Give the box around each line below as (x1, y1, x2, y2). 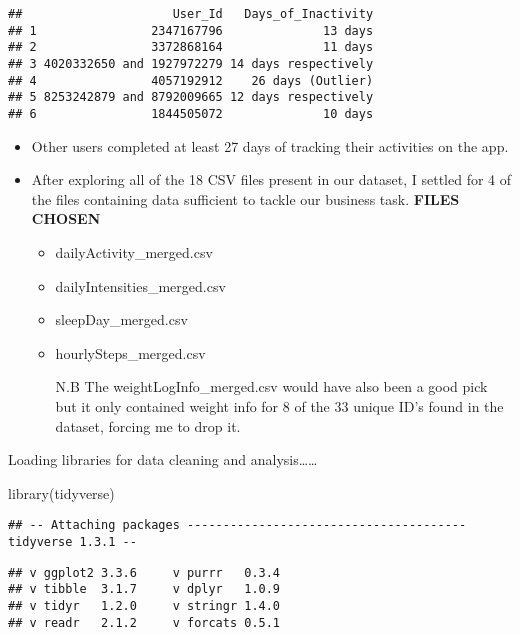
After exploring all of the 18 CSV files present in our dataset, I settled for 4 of (31, 169, 512, 190)
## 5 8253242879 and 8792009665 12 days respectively (8, 90, 374, 105)
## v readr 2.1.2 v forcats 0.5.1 (8, 615, 281, 630)
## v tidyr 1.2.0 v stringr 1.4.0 (8, 598, 281, 613)
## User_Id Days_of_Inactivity (8, 7, 374, 21)
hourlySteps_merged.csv (55, 342, 206, 363)
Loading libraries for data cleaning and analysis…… (8, 449, 318, 470)
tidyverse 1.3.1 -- (8, 534, 137, 549)
